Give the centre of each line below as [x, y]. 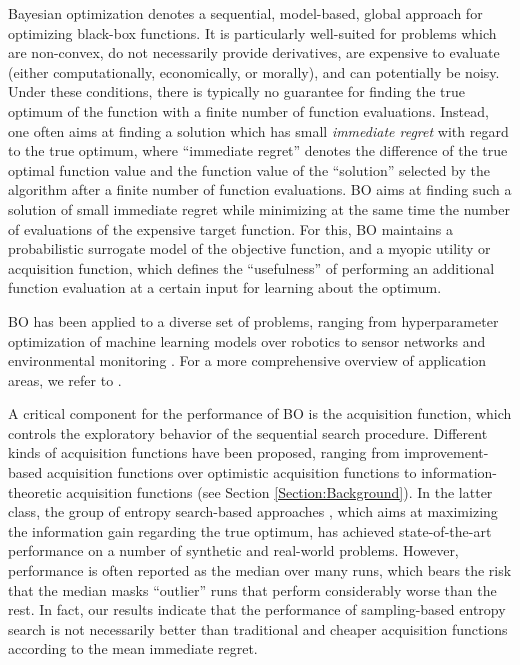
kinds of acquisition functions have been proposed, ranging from [204, 452]
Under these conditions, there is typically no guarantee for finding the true [237, 91]
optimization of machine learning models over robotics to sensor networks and [247, 340]
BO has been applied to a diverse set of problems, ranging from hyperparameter [253, 320]
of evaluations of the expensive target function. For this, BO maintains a [230, 228]
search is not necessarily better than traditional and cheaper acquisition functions [258, 628]
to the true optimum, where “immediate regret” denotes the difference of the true [258, 150]
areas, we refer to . [65, 379]
